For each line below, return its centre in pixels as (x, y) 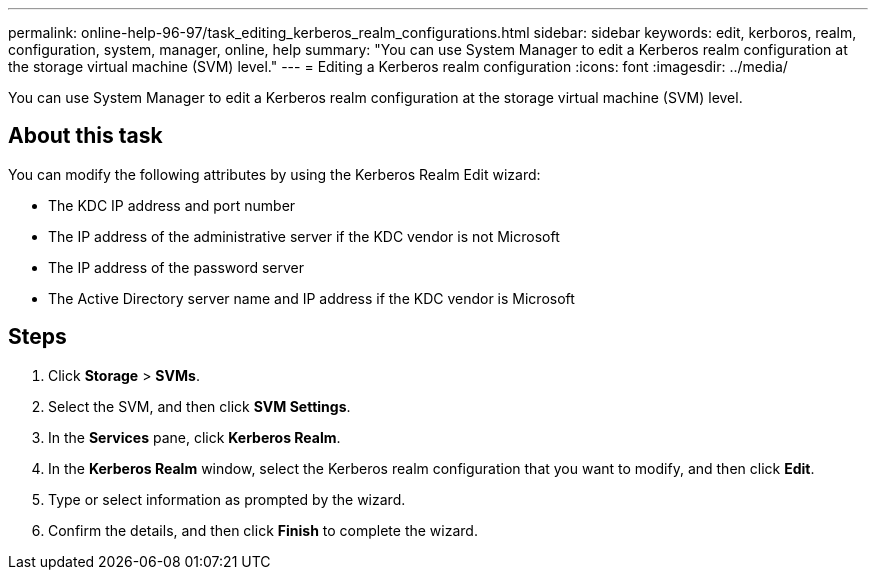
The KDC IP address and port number (172, 205)
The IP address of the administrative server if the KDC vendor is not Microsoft (304, 236)
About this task (85, 136)
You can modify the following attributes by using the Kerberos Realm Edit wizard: (274, 174)
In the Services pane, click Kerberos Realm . (194, 437)
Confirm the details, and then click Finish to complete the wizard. (263, 530)
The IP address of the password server (176, 267)
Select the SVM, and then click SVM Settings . (199, 406)
